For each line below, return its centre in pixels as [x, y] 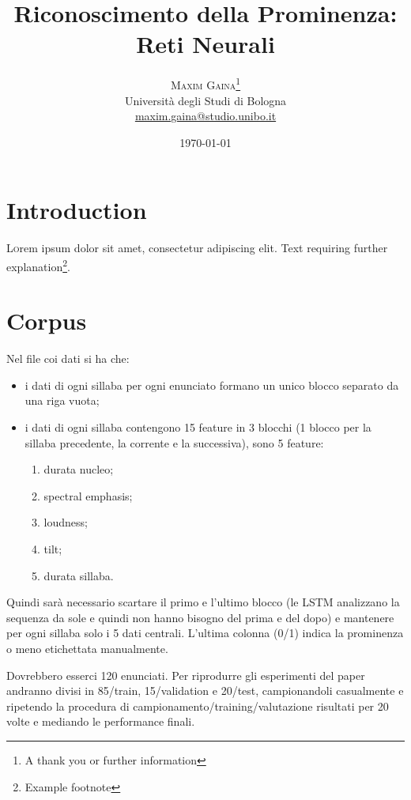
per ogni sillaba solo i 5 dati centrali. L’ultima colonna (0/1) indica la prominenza [205, 633]
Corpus [47, 321]
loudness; [66, 522]
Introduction [77, 210]
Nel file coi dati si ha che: [68, 358]
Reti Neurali [205, 44]
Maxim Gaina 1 [205, 83]
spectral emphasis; [88, 495]
